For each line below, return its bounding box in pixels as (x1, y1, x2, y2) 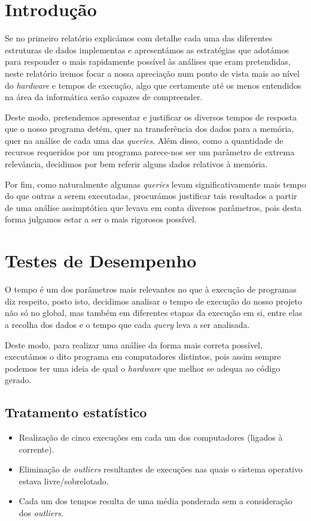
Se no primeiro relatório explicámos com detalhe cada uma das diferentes (5, 32, 273, 44)
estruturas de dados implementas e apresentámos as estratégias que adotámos (5, 43, 289, 56)
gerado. (5, 374, 32, 386)
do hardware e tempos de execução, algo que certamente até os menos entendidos (5, 79, 301, 91)
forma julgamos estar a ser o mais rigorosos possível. (5, 213, 197, 225)
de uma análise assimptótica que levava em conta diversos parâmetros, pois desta (5, 201, 302, 213)
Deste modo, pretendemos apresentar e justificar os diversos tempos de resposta (5, 110, 297, 123)
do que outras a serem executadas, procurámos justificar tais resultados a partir (5, 189, 297, 202)
